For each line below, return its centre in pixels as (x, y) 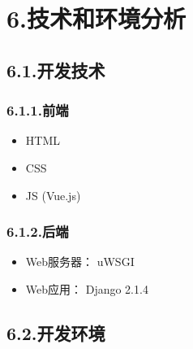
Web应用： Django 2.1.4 (87, 288)
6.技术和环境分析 (96, 18)
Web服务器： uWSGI (80, 262)
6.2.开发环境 (56, 332)
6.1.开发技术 (56, 70)
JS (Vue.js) (53, 195)
